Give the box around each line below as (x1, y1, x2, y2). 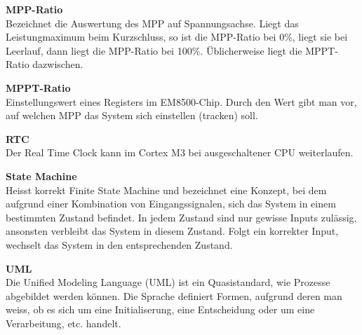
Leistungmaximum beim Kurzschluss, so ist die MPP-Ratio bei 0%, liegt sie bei (6, 29, 348, 44)
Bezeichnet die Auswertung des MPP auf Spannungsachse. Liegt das (6, 15, 299, 30)
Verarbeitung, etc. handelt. (6, 315, 121, 330)
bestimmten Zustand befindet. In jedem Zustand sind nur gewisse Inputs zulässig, (6, 210, 357, 224)
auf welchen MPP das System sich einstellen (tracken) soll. (6, 108, 258, 123)
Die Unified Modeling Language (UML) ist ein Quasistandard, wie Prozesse (6, 275, 330, 289)
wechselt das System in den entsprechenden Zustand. (6, 237, 233, 252)
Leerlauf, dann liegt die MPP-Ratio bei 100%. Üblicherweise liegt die (6, 43, 302, 57)
